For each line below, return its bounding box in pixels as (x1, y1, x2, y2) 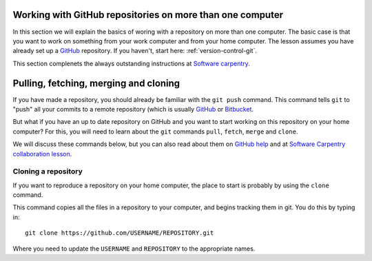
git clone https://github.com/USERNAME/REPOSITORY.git (25, 229, 214, 237)
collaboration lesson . (12, 149, 72, 158)
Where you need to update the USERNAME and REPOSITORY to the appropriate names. (12, 244, 256, 253)
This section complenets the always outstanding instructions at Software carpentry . (12, 59, 251, 67)
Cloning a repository (12, 167, 83, 176)
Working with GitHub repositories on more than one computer (12, 9, 284, 21)
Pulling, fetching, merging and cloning (12, 77, 180, 89)
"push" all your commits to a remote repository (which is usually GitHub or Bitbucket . (12, 105, 254, 113)
